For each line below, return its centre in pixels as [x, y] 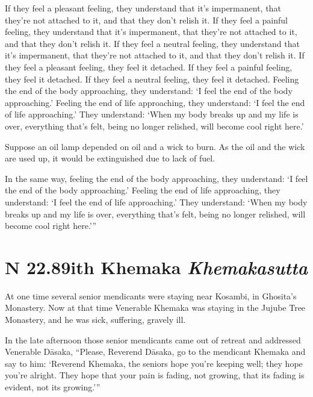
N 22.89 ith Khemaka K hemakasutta [156, 267]
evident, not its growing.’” [53, 386]
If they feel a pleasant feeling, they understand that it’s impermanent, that [143, 8]
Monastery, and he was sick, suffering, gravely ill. [95, 319]
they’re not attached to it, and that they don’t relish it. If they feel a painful [146, 20]
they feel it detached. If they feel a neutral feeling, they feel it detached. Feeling [152, 79]
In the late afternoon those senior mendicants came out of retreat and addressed [153, 339]
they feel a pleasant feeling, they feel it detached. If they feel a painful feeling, [149, 67]
